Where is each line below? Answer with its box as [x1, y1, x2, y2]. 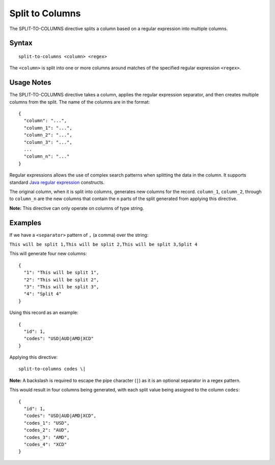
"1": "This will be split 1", [23, 270, 99, 276]
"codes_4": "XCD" [23, 442, 67, 447]
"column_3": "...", [23, 139, 72, 145]
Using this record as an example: [9, 309, 78, 316]
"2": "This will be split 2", [23, 277, 99, 283]
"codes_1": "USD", [23, 420, 70, 426]
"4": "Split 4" [23, 291, 62, 297]
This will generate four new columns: [9, 251, 87, 257]
